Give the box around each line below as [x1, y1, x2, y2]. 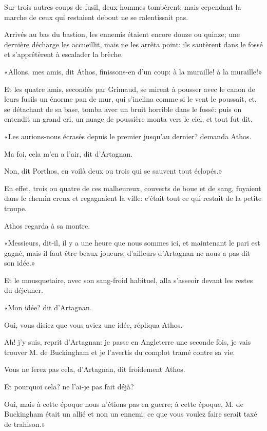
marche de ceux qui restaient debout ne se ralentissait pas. [4, 11, 188, 22]
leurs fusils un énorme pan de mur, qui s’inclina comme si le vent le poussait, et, [4, 93, 257, 104]
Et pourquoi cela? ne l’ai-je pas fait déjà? [4, 381, 134, 392]
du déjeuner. [4, 285, 43, 295]
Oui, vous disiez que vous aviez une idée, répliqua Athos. [4, 319, 183, 330]
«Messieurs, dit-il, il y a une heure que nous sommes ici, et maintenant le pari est [4, 237, 260, 248]
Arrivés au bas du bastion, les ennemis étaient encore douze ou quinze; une [4, 29, 240, 40]
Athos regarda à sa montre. [4, 220, 90, 231]
